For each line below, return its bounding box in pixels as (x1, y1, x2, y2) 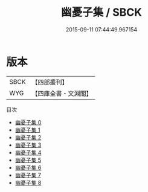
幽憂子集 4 (14, 149, 42, 156)
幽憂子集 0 (14, 118, 42, 126)
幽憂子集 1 (14, 126, 40, 133)
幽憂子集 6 (14, 164, 42, 171)
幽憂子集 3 (14, 141, 42, 149)
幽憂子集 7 (14, 171, 41, 179)
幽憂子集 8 (14, 179, 42, 186)
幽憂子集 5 (14, 156, 42, 164)
